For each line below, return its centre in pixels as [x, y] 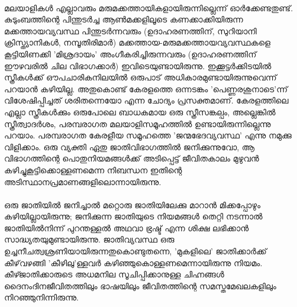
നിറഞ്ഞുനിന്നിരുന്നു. [41, 297]
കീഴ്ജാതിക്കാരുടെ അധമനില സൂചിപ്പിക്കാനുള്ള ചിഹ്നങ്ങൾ [114, 274]
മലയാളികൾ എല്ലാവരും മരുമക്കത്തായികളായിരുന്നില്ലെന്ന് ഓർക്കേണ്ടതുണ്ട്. [149, 7]
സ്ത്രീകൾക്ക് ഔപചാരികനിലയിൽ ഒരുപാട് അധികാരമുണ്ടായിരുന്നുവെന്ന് [141, 77]
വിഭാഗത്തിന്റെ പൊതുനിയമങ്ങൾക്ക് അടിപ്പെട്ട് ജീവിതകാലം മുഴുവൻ [132, 158]
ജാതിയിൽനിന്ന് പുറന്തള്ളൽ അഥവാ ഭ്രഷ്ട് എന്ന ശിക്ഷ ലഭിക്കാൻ [127, 227]
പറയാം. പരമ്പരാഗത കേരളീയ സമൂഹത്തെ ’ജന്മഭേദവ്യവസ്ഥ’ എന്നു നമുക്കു [148, 135]
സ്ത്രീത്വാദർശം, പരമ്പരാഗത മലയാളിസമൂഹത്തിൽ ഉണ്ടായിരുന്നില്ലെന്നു [138, 123]
